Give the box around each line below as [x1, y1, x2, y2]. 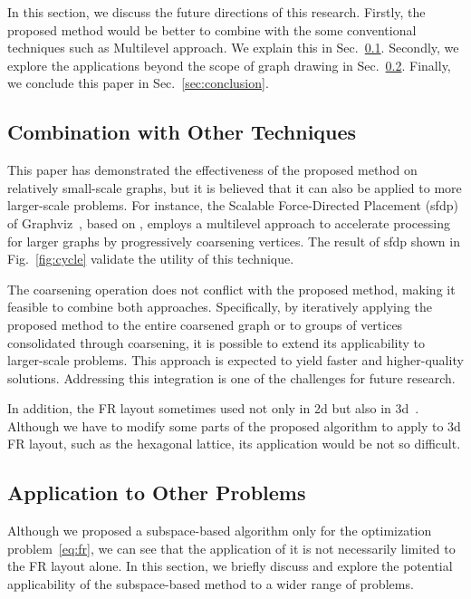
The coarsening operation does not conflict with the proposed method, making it [7, 279, 456, 298]
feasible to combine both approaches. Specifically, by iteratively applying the [7, 297, 432, 316]
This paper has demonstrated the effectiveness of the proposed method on [7, 160, 418, 179]
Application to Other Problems [7, 478, 306, 507]
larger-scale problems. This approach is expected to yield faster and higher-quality [7, 351, 464, 370]
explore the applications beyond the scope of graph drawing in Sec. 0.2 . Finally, [7, 55, 451, 74]
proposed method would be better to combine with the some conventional [7, 20, 417, 39]
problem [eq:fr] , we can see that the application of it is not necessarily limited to [7, 538, 456, 557]
